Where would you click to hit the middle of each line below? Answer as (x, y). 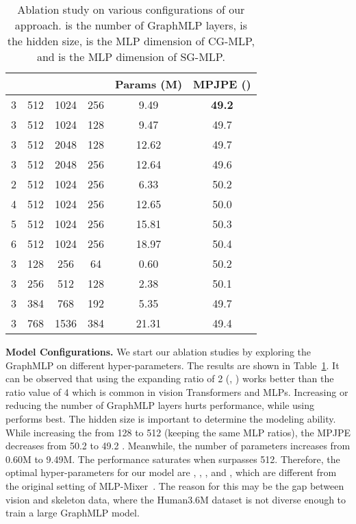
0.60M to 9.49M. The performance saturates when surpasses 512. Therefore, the (173, 459)
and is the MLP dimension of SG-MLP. (131, 57)
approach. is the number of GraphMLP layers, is (131, 25)
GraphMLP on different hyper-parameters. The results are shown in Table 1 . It (173, 365)
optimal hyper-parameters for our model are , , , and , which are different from (171, 472)
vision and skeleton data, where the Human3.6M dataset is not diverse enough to (176, 499)
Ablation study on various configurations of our (131, 9)
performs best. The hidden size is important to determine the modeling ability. (171, 418)
